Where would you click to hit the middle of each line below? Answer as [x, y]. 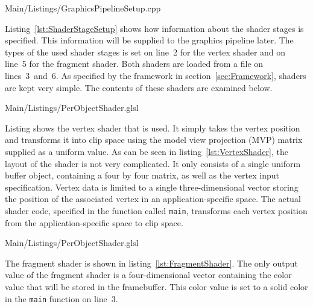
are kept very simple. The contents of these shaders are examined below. [139, 87]
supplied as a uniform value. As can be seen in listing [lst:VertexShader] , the [147, 151]
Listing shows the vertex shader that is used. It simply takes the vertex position [153, 128]
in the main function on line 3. [62, 298]
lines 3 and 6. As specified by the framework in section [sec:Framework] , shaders [156, 75]
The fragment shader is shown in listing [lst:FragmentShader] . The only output [151, 263]
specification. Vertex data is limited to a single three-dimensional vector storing [152, 187]
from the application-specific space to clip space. [94, 222]
